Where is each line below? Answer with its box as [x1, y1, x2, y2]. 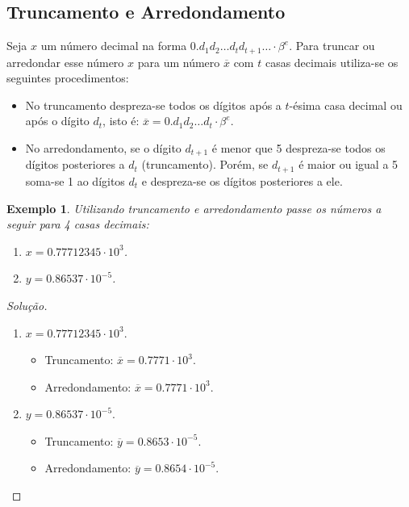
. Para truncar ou [289, 37, 375, 54]
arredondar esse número [6, 53, 124, 70]
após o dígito [25, 112, 90, 129]
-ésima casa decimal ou [289, 96, 403, 113]
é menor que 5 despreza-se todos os [211, 140, 386, 157]
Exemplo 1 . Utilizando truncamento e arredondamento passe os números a [6, 199, 382, 216]
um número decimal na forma [40, 37, 187, 54]
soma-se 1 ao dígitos [25, 172, 125, 189]
